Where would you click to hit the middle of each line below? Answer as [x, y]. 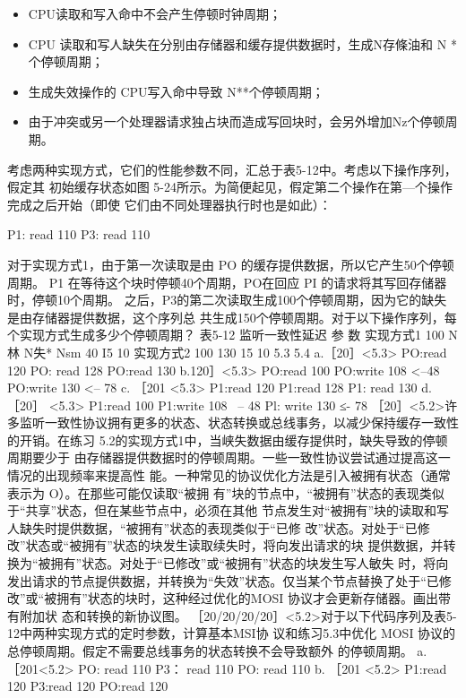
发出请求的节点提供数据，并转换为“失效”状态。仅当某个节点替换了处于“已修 [229, 580]
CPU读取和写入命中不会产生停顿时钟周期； [155, 13]
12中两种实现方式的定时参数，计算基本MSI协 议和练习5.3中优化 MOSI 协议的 [232, 633]
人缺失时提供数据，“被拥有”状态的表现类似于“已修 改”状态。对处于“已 [212, 527]
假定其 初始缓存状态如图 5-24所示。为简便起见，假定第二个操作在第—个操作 [230, 187]
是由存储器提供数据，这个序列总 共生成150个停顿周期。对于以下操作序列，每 [232, 317]
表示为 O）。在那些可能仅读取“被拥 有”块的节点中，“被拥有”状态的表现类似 [226, 492]
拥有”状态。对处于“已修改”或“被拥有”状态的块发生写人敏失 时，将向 [250, 563]
